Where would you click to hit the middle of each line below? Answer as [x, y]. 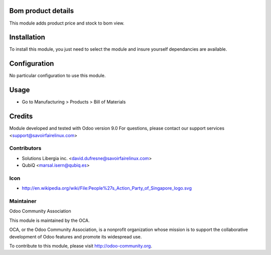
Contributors [25, 148]
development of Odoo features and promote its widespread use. [76, 236]
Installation [27, 37]
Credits [21, 116]
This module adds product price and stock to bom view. [67, 23]
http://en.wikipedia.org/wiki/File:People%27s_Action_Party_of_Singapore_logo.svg [107, 188]
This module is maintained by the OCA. [49, 220]
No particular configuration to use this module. [57, 76]
